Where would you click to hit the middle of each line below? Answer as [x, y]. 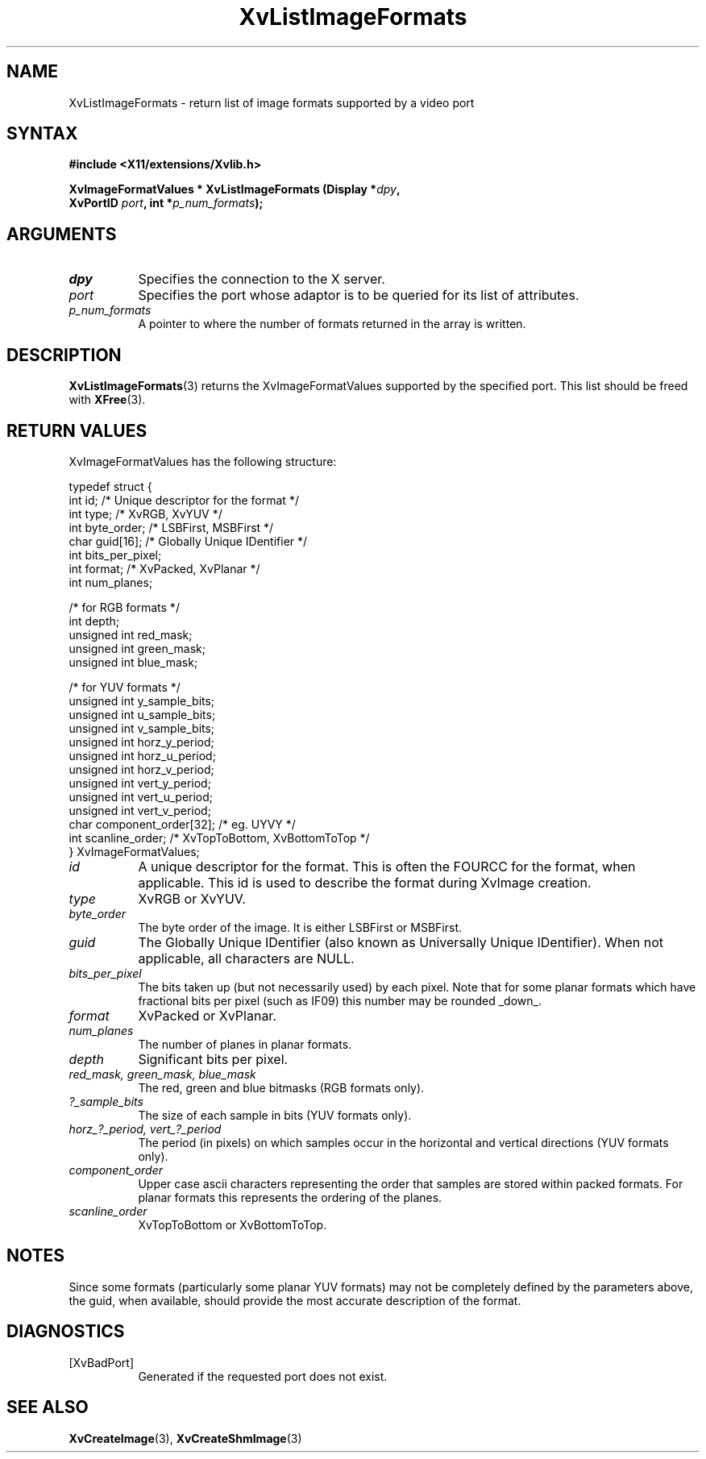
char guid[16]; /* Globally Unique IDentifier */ [188, 541]
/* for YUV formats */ [125, 687]
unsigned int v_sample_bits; [142, 728]
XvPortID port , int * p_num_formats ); [166, 203]
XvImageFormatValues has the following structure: [203, 461]
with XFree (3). [107, 400]
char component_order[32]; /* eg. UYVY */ [182, 824]
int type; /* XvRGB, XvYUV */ [145, 513]
